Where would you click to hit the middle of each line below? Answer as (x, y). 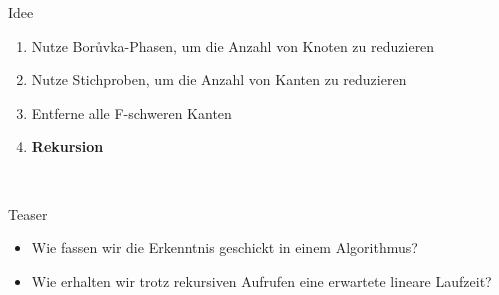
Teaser (28, 213)
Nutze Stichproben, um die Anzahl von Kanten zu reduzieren (219, 79)
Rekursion (67, 146)
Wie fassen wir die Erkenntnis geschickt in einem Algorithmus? (224, 247)
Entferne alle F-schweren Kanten (131, 112)
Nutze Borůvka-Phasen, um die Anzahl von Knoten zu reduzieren (233, 45)
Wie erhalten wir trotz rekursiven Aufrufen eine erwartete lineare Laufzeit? (261, 280)
